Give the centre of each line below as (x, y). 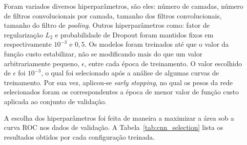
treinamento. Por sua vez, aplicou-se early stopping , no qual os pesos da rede (118, 82)
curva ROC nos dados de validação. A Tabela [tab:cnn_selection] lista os (114, 127)
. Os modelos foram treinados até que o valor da (157, 44)
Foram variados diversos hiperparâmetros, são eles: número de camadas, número (124, 6)
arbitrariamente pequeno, (42, 63)
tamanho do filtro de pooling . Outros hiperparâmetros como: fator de (107, 25)
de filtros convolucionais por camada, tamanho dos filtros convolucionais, (113, 15)
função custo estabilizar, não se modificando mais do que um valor (103, 53)
